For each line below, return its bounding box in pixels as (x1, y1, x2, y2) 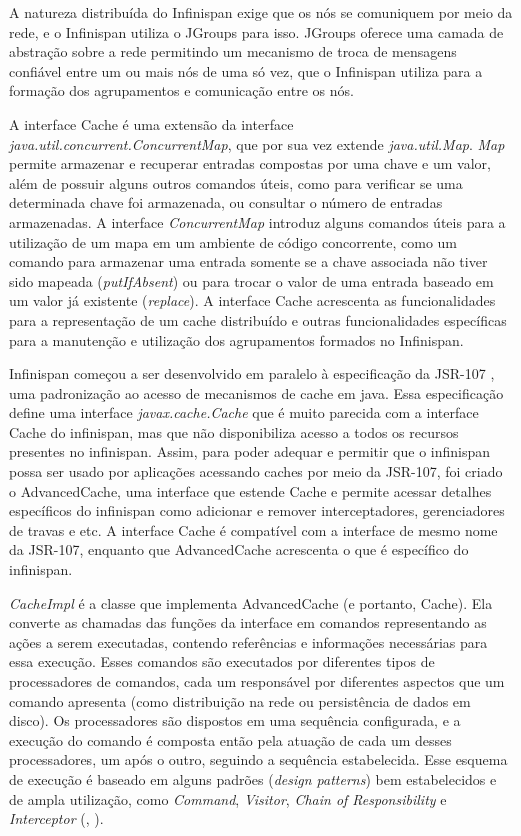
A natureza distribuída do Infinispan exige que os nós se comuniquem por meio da (9, 2, 513, 22)
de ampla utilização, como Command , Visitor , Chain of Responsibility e (9, 788, 447, 809)
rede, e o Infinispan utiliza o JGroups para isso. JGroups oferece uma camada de (9, 21, 504, 42)
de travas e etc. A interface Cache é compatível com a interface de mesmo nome (9, 519, 498, 540)
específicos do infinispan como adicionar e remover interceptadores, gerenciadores (9, 500, 505, 521)
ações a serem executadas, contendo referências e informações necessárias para (9, 631, 488, 652)
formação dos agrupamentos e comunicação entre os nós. (9, 80, 354, 101)
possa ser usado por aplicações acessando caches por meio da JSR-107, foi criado (9, 461, 503, 482)
